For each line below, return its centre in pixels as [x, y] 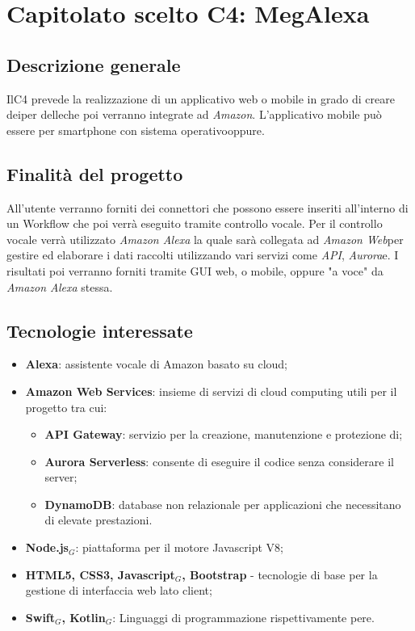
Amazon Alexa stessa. [60, 286]
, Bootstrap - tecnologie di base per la [280, 574]
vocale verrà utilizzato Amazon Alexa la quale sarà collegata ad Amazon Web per [205, 239]
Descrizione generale [94, 64]
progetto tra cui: [66, 407]
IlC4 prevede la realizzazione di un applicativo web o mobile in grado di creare [201, 98]
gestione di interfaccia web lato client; [119, 590]
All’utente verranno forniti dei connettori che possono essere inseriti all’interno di [207, 207]
